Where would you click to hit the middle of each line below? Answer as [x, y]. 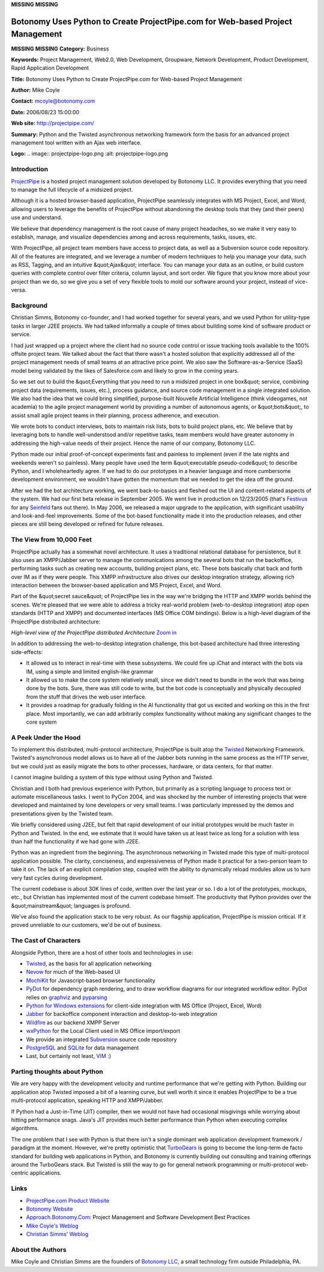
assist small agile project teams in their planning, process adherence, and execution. [115, 415]
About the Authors [39, 1249]
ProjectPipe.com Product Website [68, 1200]
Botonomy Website [49, 1209]
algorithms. [25, 1128]
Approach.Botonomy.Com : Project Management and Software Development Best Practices [138, 1217]
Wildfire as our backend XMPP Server [73, 1023]
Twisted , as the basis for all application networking [89, 964]
